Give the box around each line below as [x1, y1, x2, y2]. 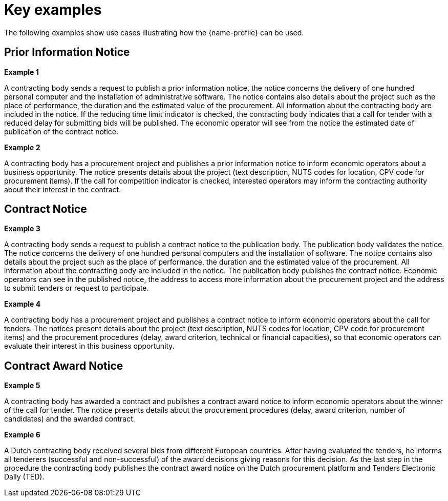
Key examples [4, 1, 102, 18]
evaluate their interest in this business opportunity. [4, 342, 175, 351]
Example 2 [4, 143, 40, 152]
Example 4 [4, 299, 41, 309]
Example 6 [4, 430, 40, 439]
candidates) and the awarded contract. [4, 414, 135, 424]
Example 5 [4, 381, 40, 390]
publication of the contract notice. [4, 127, 118, 136]
